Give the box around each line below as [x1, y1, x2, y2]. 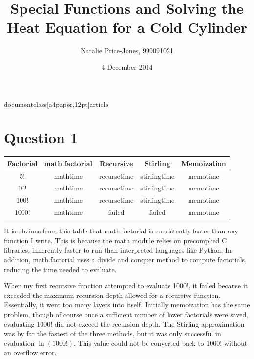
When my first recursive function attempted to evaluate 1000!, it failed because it [4, 280, 248, 291]
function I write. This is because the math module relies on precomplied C [4, 235, 227, 245]
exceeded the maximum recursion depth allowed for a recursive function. [4, 290, 221, 300]
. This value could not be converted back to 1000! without [74, 338, 248, 348]
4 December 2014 [101, 62, 153, 72]
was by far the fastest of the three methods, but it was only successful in [4, 328, 221, 338]
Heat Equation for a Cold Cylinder [7, 17, 247, 37]
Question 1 [4, 127, 78, 148]
